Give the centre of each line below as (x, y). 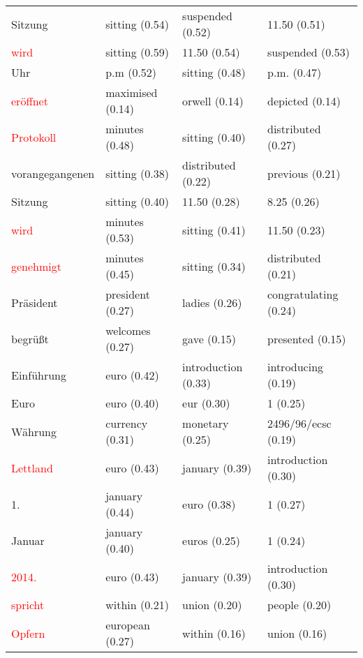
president (128, 294)
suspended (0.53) (308, 52)
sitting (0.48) (214, 72)
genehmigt (37, 266)
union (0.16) (297, 633)
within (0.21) (137, 605)
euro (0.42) (132, 375)
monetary (206, 423)
